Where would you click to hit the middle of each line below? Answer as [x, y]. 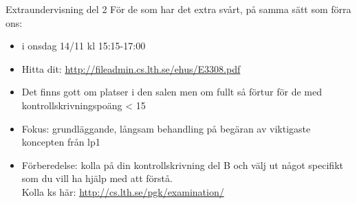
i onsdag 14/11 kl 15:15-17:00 [84, 46]
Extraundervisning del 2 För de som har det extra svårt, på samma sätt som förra [178, 9]
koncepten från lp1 [61, 142]
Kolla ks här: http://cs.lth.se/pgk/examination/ [123, 191]
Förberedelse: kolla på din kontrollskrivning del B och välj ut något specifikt [182, 165]
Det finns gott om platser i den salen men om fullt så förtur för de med [172, 92]
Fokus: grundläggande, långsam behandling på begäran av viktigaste [166, 128]
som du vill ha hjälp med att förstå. [97, 178]
